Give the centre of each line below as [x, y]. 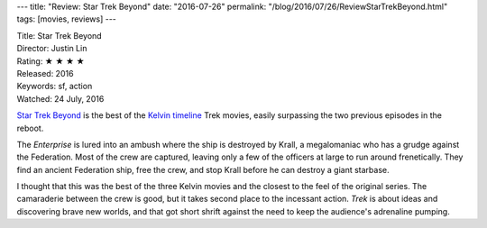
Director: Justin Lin [52, 49]
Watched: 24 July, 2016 [60, 98]
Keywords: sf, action [55, 87]
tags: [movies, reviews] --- [67, 19]
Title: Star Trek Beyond [60, 35]
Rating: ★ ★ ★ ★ [51, 61]
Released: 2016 [45, 73]
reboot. [30, 128]
